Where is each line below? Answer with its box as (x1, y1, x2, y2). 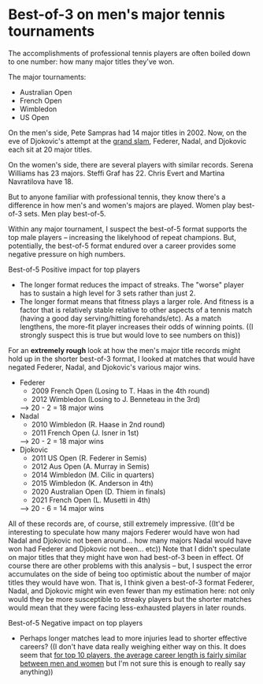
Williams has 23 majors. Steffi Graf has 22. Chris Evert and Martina (8, 168, 225, 178)
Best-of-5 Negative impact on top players (8, 618, 143, 627)
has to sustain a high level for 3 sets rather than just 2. (19, 288, 196, 298)
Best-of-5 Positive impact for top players (8, 265, 140, 274)
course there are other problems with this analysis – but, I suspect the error (8, 561, 253, 570)
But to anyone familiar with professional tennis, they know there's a (8, 192, 226, 201)
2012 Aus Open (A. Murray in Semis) (31, 461, 150, 471)
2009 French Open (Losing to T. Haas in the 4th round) (31, 385, 210, 396)
